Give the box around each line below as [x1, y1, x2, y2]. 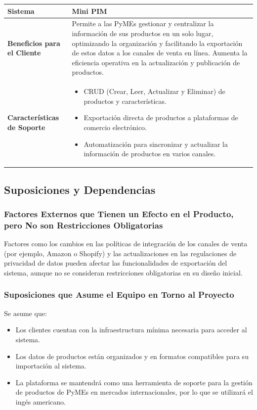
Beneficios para [7, 38, 60, 48]
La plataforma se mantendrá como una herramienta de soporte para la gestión [15, 377, 253, 387]
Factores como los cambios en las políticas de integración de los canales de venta [4, 238, 248, 249]
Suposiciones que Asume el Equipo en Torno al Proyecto [4, 288, 234, 301]
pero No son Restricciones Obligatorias [4, 219, 163, 231]
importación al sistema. [15, 361, 86, 371]
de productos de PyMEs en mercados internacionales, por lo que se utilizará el [15, 387, 253, 397]
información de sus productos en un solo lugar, [72, 28, 214, 38]
